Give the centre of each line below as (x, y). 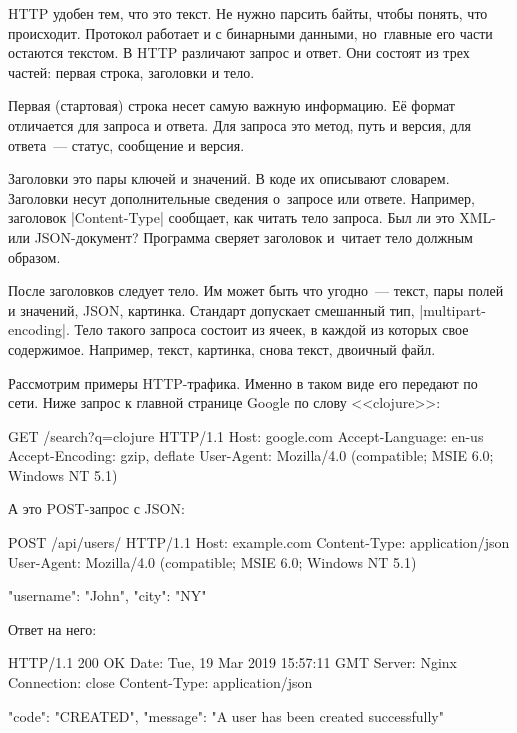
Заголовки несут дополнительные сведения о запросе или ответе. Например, (241, 197)
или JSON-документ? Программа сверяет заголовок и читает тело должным (240, 236)
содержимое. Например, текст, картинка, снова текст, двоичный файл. (222, 348)
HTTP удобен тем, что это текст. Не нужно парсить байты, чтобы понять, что (248, 13)
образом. (34, 256)
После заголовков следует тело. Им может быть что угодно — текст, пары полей (256, 290)
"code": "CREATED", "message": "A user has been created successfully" (226, 715)
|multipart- (452, 309)
